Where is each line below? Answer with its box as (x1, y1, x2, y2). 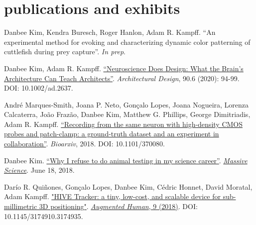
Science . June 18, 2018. (4, 165, 75, 175)
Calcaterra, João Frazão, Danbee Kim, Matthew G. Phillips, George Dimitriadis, (4, 109, 251, 119)
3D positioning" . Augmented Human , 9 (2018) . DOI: (39, 201, 198, 212)
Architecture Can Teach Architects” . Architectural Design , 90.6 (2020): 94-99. (4, 73, 240, 83)
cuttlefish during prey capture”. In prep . (4, 46, 126, 57)
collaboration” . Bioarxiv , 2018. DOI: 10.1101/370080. (4, 138, 165, 149)
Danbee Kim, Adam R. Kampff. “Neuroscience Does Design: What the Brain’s (4, 63, 244, 73)
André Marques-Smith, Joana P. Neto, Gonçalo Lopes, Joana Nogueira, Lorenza (4, 99, 249, 110)
